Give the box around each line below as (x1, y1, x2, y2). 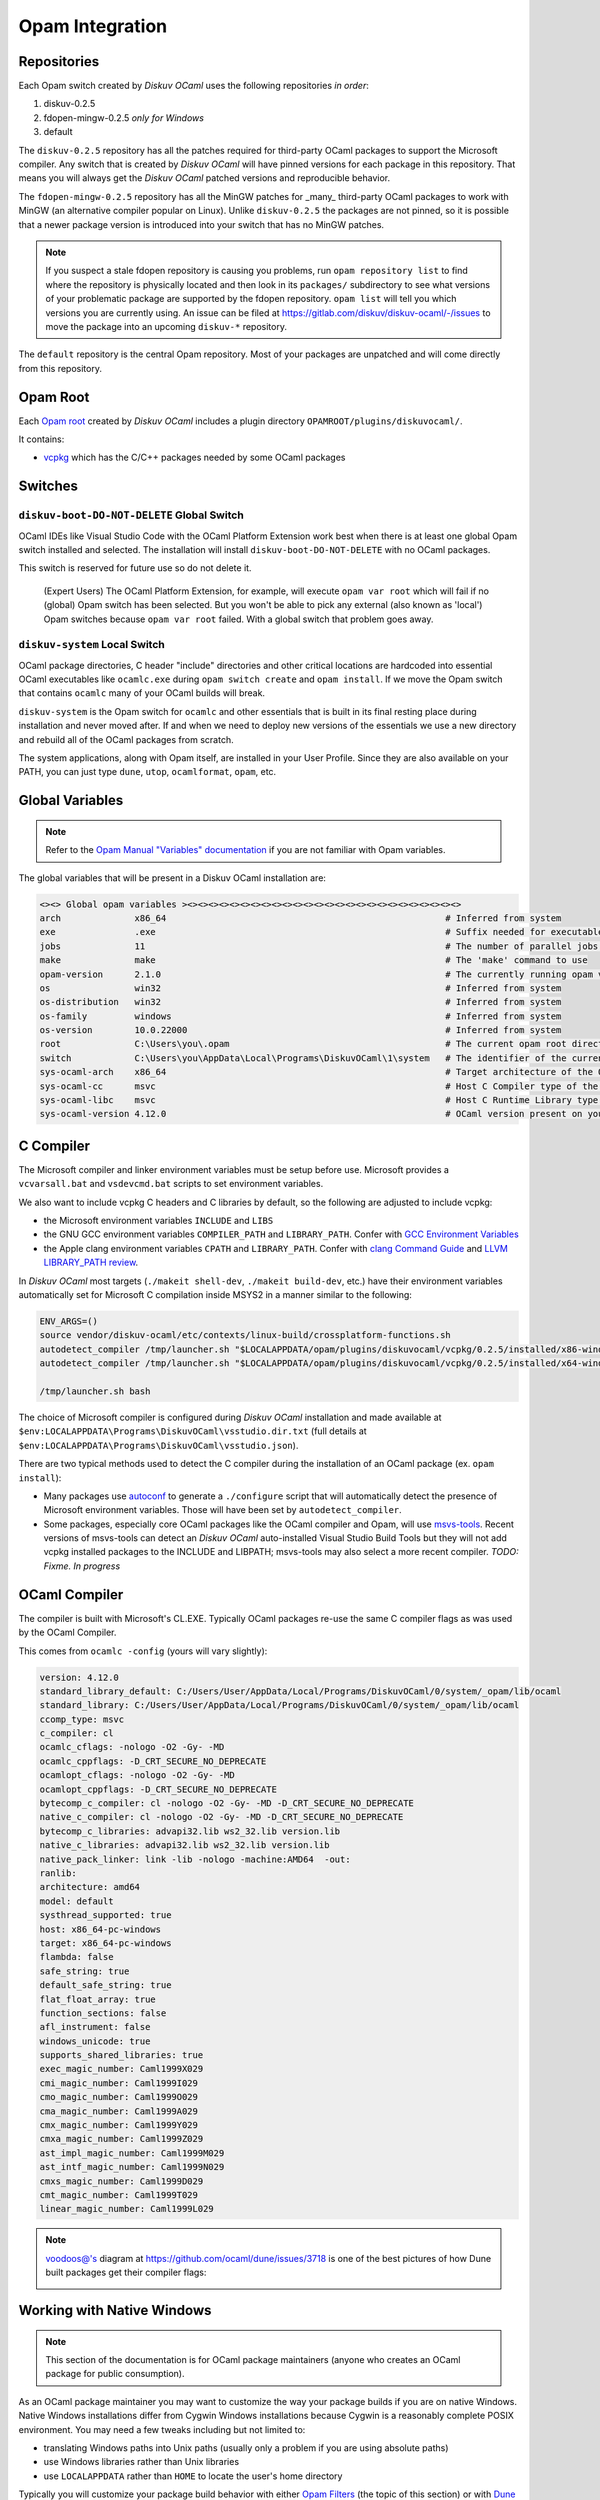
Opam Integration (18, 15, 168, 37)
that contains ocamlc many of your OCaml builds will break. (18, 687, 265, 699)
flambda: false (39, 1951, 114, 1963)
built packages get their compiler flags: (45, 2266, 207, 2279)
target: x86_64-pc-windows (39, 1937, 172, 1949)
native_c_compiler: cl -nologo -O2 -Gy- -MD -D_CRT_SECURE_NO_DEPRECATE (39, 1811, 404, 1823)
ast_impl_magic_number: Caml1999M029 (39, 2147, 225, 2159)
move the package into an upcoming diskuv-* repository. (45, 320, 287, 332)
